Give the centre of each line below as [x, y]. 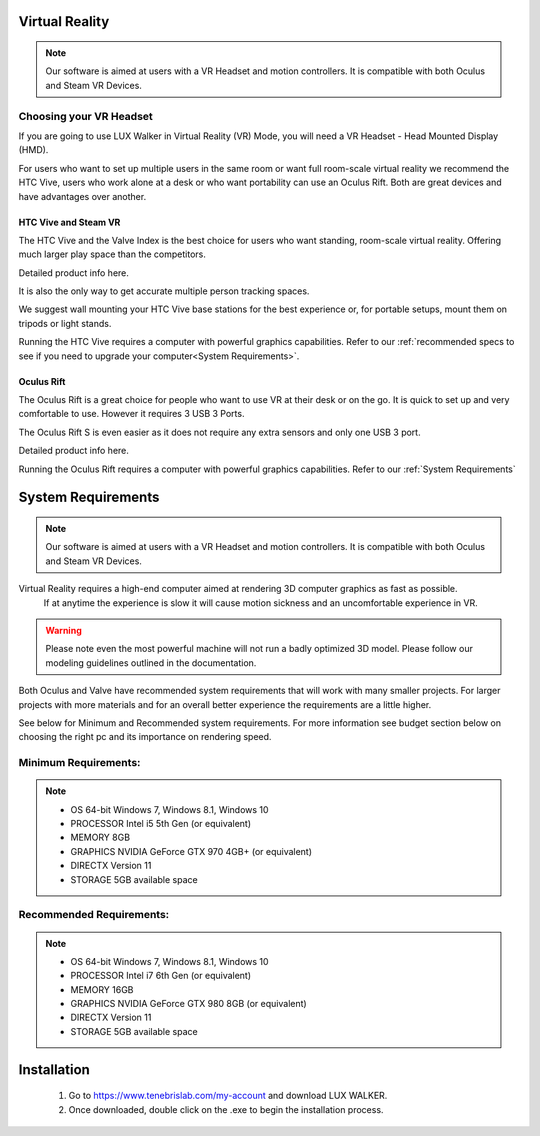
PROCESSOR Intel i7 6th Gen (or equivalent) [161, 976]
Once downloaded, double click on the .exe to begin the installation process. [226, 1109]
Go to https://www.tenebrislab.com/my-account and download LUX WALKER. [228, 1096]
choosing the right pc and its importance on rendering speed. [145, 737]
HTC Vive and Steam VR [69, 222]
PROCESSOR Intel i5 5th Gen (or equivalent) [161, 824]
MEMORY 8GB [100, 837]
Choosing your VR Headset [86, 116]
